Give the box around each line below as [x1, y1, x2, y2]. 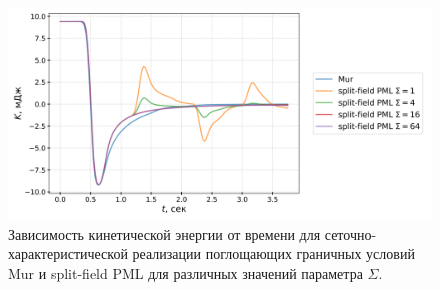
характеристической [8, 243, 128, 264]
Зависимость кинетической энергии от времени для [8, 223, 321, 244]
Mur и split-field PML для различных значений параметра [8, 262, 363, 283]
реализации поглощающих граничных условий [132, 243, 415, 264]
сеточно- [324, 223, 377, 244]
